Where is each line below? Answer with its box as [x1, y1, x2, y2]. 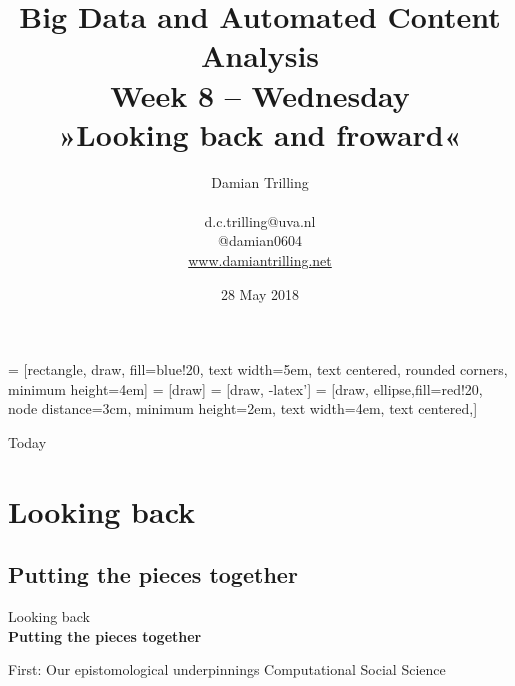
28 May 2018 [220, 283, 300, 304]
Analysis [200, 35, 320, 76]
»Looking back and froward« [58, 113, 462, 154]
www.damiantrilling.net [188, 250, 332, 271]
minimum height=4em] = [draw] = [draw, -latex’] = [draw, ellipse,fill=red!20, [8, 378, 483, 399]
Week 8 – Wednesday [110, 74, 410, 115]
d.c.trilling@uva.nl [204, 210, 316, 231]
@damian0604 [217, 230, 302, 251]
